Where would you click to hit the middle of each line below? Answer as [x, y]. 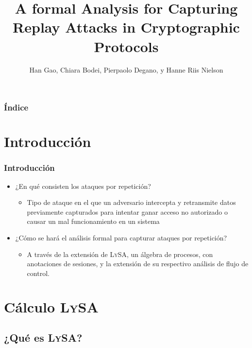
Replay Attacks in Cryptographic [126, 27]
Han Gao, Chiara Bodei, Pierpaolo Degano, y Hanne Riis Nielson [126, 69]
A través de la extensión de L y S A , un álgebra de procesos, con [120, 254]
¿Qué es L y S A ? [43, 338]
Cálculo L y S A [51, 306]
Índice [16, 107]
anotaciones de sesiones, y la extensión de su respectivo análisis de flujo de [138, 264]
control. [38, 273]
